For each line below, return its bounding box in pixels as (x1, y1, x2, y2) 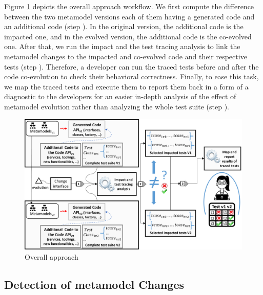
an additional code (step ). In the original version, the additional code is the (4, 21, 244, 32)
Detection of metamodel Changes (4, 277, 184, 292)
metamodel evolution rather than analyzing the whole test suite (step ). (4, 101, 229, 111)
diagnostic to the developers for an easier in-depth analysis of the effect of (4, 91, 236, 102)
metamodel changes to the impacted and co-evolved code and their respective (4, 51, 247, 61)
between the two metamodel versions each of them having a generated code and (4, 11, 255, 21)
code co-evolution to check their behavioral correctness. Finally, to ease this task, (4, 71, 259, 82)
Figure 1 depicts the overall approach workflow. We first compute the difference (4, 1, 254, 11)
